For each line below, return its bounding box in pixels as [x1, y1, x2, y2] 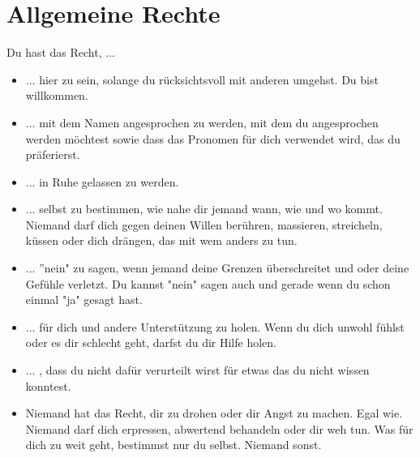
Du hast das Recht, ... [6, 44, 115, 61]
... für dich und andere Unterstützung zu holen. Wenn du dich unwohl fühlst [25, 318, 405, 335]
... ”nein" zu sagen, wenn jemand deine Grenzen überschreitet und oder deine [25, 259, 409, 276]
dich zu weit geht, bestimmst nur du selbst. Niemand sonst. [25, 436, 322, 453]
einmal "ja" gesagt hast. [25, 291, 143, 308]
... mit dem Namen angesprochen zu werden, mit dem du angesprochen [25, 113, 379, 131]
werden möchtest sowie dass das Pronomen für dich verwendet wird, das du [25, 130, 401, 147]
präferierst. [25, 146, 80, 163]
